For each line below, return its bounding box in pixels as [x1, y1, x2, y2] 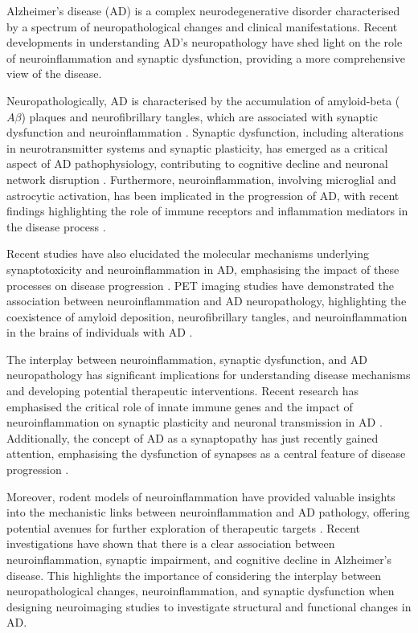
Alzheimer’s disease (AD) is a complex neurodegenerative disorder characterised [6, 2, 400, 18]
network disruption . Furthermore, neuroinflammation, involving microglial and [6, 170, 396, 187]
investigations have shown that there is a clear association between [6, 535, 335, 552]
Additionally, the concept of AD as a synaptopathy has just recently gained [6, 429, 379, 446]
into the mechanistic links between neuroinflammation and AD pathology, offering [6, 504, 410, 521]
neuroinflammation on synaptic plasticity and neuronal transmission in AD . [6, 414, 383, 431]
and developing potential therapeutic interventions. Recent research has [6, 382, 359, 399]
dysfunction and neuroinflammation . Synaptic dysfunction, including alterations [6, 124, 404, 141]
